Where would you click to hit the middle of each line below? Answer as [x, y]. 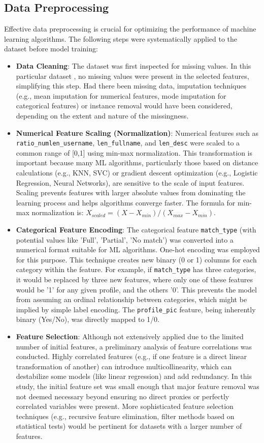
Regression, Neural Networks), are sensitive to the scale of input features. [130, 182]
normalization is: [58, 212]
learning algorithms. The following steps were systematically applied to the [121, 38]
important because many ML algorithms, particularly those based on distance [137, 163]
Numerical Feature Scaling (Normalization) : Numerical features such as [137, 132]
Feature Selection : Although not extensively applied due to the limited [130, 336]
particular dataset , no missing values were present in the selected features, [133, 76]
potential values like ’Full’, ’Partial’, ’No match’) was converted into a [125, 239]
